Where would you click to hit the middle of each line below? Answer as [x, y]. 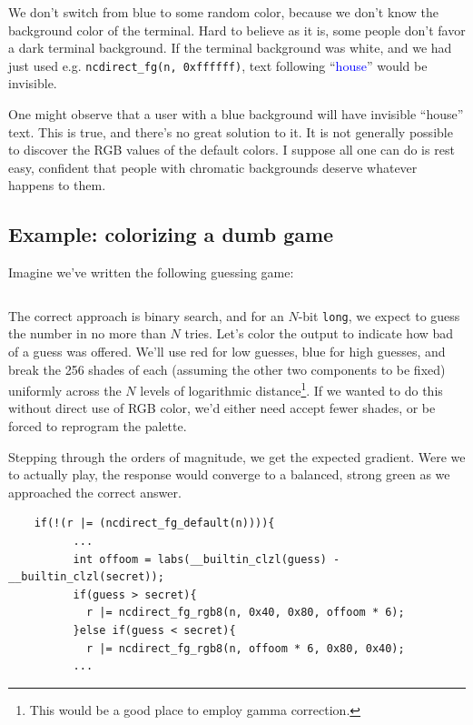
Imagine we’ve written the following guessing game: [151, 272]
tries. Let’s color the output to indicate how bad [319, 333]
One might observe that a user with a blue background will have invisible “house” [236, 114]
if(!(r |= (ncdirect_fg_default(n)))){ [154, 524]
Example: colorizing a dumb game [171, 234]
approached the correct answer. [95, 492]
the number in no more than [87, 333]
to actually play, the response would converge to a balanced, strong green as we [229, 474]
